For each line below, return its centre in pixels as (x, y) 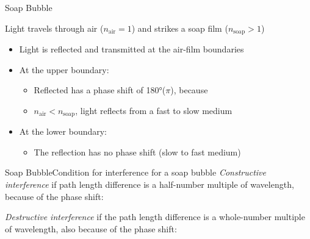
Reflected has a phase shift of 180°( (100, 90)
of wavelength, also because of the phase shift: (91, 228)
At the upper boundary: (64, 69)
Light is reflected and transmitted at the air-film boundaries (132, 49)
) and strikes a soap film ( (180, 28)
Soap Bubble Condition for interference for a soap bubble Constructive (136, 172)
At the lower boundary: (63, 131)
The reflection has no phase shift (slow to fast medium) (137, 152)
